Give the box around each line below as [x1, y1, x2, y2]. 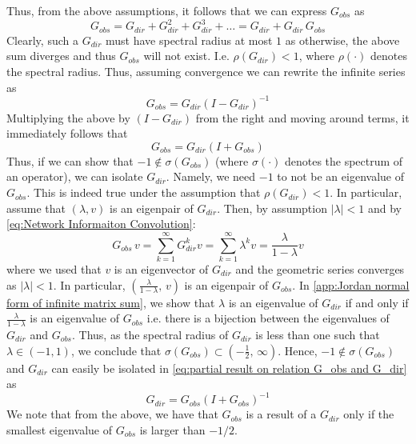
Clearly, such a [6, 31, 78, 48]
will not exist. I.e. [143, 47, 230, 64]
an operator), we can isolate [6, 168, 143, 185]
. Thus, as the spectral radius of [72, 326, 229, 342]
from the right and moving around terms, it [195, 109, 410, 126]
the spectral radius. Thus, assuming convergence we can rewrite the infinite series [6, 63, 406, 80]
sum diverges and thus [6, 47, 116, 64]
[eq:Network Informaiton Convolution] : [6, 215, 196, 232]
